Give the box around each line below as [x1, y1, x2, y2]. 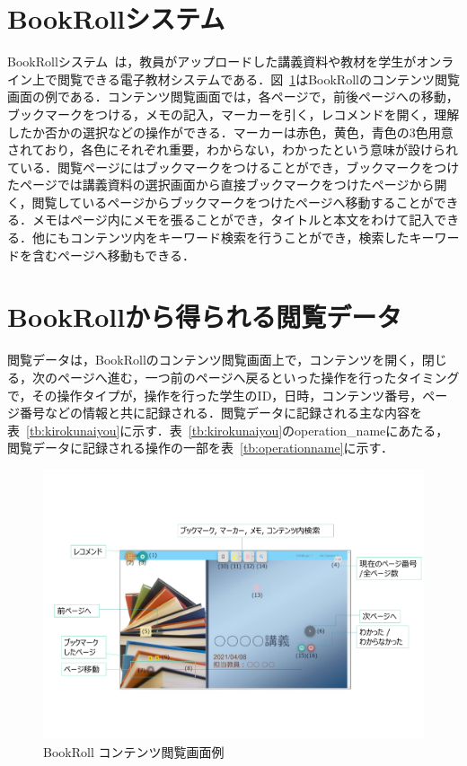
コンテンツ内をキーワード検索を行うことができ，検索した [69, 228, 410, 247]
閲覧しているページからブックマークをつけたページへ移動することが [31, 192, 434, 211]
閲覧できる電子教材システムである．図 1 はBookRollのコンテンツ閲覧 [57, 69, 460, 88]
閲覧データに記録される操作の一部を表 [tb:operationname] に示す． [7, 438, 394, 457]
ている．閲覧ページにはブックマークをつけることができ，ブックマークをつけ [7, 157, 460, 176]
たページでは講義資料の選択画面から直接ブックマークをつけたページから [7, 175, 435, 194]
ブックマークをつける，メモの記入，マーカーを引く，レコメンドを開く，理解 [7, 104, 460, 123]
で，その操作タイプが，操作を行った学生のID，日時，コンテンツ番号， [7, 385, 423, 404]
